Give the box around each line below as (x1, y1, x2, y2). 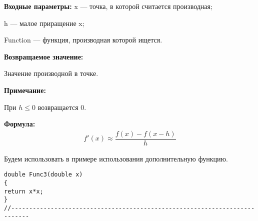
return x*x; (4, 187, 43, 195)
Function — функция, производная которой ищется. (4, 34, 162, 45)
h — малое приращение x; (4, 17, 84, 28)
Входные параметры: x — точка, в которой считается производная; (4, 1, 212, 11)
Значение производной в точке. (4, 68, 98, 78)
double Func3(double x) (4, 171, 83, 178)
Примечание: (4, 84, 46, 95)
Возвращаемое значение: (4, 51, 83, 61)
